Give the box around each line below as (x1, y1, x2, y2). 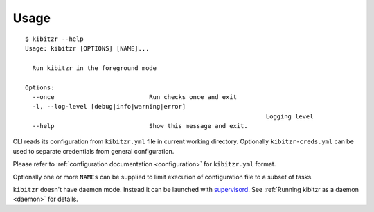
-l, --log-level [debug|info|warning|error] (32, 103, 186, 111)
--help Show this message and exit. (32, 122, 249, 130)
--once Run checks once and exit (32, 93, 237, 100)
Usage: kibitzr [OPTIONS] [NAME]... (25, 44, 150, 52)
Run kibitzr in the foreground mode (32, 64, 157, 72)
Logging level (265, 112, 314, 121)
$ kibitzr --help (25, 35, 84, 43)
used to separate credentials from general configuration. (12, 147, 175, 155)
